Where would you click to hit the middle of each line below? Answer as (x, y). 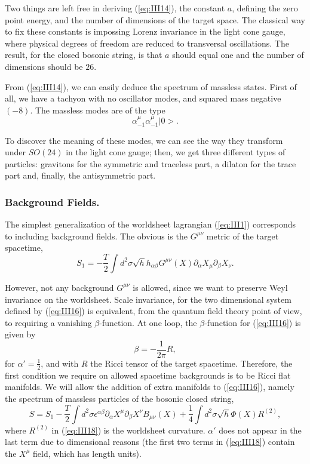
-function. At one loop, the (148, 322)
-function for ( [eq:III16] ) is (253, 322)
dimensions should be (44, 66)
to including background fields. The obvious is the (96, 236)
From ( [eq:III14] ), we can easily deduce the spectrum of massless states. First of (151, 86)
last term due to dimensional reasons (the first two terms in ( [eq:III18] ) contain (150, 442)
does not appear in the (260, 430)
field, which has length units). (87, 453)
